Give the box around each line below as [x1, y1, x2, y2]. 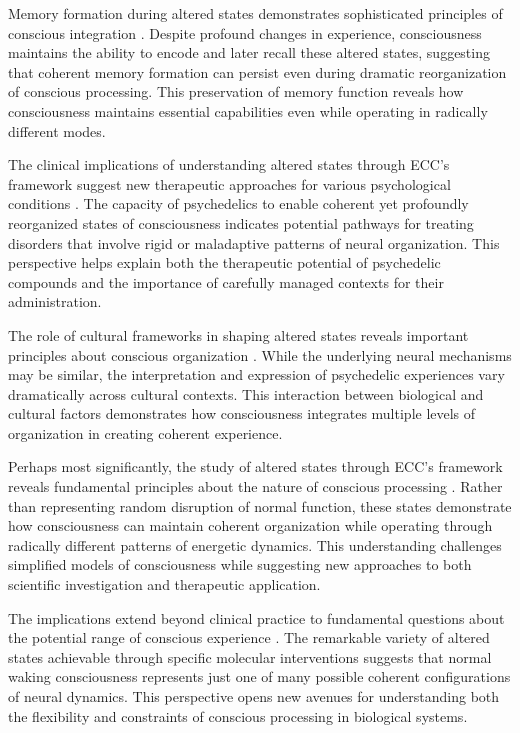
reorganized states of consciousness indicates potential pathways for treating [8, 212, 474, 233]
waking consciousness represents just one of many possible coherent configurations [8, 666, 511, 687]
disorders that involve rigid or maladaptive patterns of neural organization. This [8, 232, 500, 253]
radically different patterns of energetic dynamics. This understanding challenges [8, 534, 502, 555]
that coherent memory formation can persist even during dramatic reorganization [8, 61, 507, 82]
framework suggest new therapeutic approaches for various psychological [8, 173, 451, 194]
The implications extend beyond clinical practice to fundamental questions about [8, 607, 505, 628]
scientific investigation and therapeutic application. [8, 574, 321, 595]
